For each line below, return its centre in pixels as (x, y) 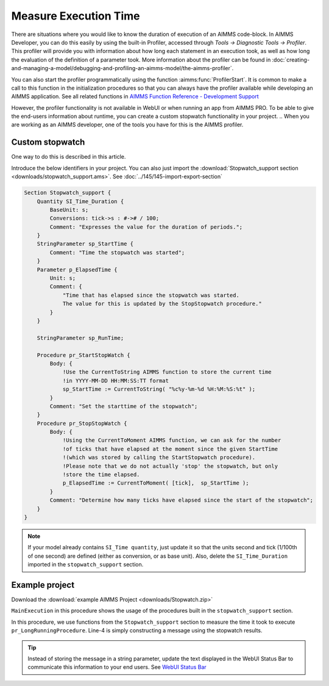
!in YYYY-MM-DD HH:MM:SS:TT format (115, 381)
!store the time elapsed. (101, 475)
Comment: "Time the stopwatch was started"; (117, 252)
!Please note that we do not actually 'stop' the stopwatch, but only (170, 466)
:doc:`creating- (291, 60)
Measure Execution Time (76, 16)
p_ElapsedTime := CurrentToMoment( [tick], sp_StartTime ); (156, 483)
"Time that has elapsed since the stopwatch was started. (151, 295)
